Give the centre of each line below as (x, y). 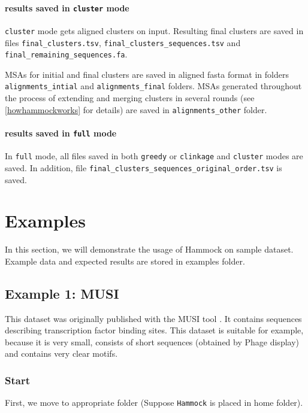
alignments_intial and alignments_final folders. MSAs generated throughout (153, 86)
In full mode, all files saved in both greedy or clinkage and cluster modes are (154, 156)
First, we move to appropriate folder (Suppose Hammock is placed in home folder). (154, 403)
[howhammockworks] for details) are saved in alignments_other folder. (136, 109)
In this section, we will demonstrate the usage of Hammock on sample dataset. (149, 249)
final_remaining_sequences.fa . (66, 54)
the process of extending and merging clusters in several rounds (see (130, 98)
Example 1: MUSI (62, 293)
